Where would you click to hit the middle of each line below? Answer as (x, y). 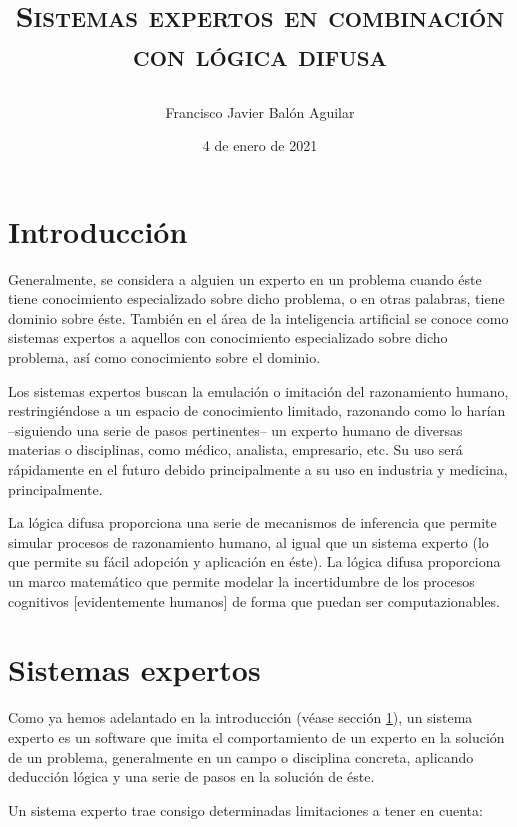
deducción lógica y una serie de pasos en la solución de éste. (191, 776)
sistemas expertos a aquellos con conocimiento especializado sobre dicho (228, 337)
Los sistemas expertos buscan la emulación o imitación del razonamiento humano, (258, 390)
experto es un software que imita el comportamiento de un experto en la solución (256, 736)
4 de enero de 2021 (260, 145)
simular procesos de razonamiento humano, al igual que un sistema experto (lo (248, 541)
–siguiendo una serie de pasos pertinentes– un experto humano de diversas (235, 429)
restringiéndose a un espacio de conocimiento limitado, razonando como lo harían (257, 410)
